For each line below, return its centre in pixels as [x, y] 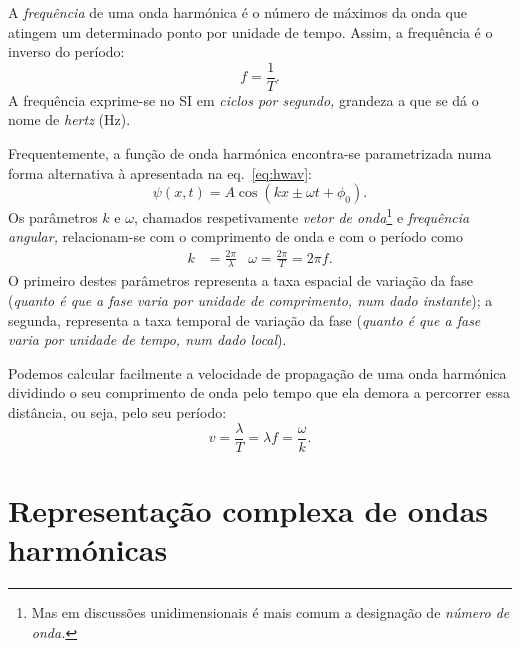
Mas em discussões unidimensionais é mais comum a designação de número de [270, 611]
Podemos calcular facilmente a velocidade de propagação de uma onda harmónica [257, 372]
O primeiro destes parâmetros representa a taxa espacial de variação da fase [241, 280]
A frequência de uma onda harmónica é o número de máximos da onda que [237, 12]
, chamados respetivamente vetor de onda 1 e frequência [301, 215]
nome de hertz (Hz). [69, 119]
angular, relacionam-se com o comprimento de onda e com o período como [235, 236]
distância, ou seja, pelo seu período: [117, 412]
